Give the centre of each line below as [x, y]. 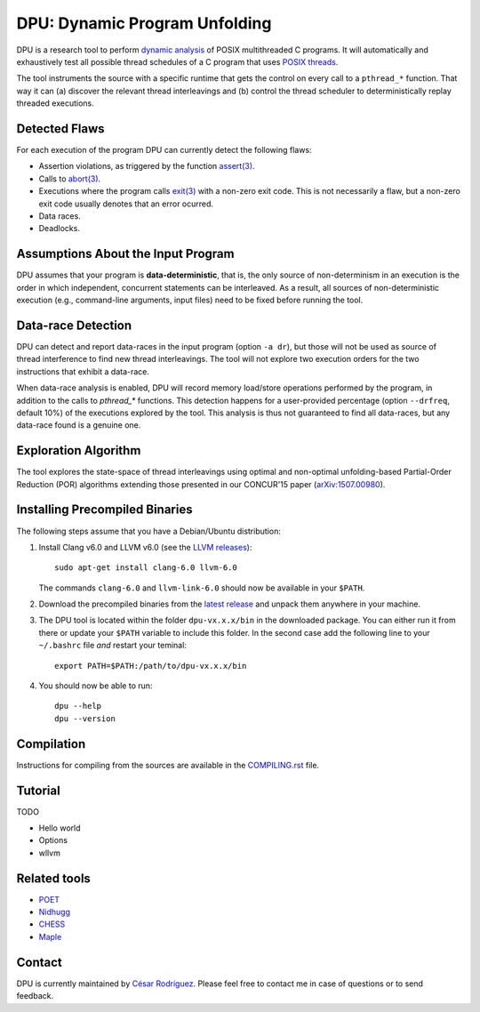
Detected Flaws [61, 129]
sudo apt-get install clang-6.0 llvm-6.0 [146, 568]
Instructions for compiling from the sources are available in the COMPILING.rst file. [168, 765]
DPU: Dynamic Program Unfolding [144, 23]
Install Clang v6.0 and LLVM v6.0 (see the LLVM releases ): [145, 547]
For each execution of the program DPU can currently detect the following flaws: [164, 150]
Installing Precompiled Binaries [104, 510]
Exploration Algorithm [79, 450]
